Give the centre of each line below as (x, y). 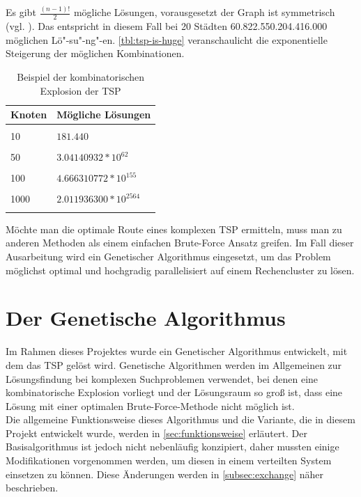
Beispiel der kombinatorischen (81, 76)
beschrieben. (32, 488)
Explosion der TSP (80, 90)
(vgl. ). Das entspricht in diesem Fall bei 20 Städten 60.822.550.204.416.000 (167, 26)
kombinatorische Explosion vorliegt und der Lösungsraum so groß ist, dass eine (174, 392)
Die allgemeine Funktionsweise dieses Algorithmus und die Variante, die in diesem (180, 419)
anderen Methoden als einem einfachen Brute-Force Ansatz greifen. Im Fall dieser (180, 243)
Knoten (29, 115)
